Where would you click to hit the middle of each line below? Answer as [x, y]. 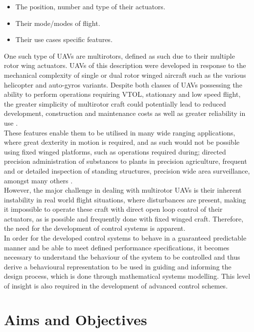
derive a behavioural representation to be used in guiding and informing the [118, 266]
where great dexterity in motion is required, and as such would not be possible [122, 142]
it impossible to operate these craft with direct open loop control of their [113, 209]
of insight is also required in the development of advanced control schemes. [116, 286]
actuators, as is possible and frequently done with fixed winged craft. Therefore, [124, 218]
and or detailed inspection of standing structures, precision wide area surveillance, [127, 170]
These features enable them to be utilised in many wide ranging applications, [120, 132]
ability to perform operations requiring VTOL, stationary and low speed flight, [122, 94]
